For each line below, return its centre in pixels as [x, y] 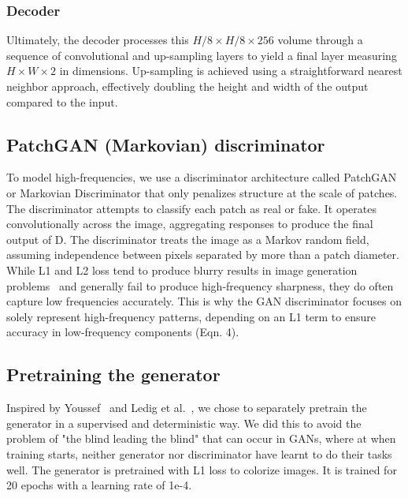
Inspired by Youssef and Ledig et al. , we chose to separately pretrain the [187, 408]
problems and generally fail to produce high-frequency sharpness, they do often [200, 285]
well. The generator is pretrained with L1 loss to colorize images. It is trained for [202, 469]
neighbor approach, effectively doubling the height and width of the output [187, 86]
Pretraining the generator [113, 374]
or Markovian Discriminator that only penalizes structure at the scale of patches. [202, 192]
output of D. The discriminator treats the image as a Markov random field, [188, 239]
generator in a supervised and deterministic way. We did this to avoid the [184, 423]
